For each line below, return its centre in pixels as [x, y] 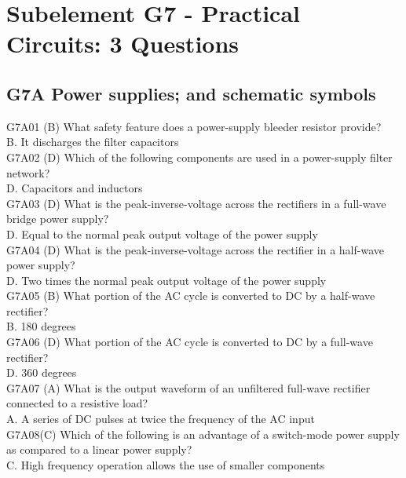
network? [28, 172]
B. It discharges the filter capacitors [93, 142]
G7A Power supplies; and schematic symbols [191, 93]
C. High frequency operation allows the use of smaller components [166, 464]
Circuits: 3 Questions [123, 44]
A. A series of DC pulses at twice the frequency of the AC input [161, 419]
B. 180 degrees [41, 326]
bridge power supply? [58, 219]
